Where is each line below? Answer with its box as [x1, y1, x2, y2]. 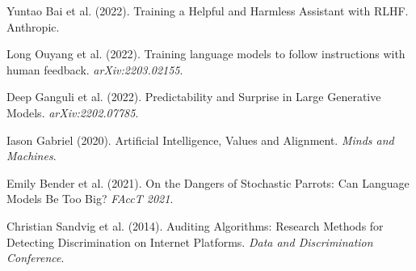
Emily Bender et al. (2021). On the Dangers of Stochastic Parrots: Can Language [6, 174, 410, 191]
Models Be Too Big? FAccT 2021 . [6, 190, 174, 207]
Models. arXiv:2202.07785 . [6, 104, 139, 121]
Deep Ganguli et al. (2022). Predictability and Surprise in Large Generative [6, 88, 381, 105]
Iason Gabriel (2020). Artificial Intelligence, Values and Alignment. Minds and [6, 131, 394, 148]
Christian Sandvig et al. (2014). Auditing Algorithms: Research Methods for [6, 217, 384, 234]
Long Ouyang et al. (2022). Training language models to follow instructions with [6, 45, 405, 62]
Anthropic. [6, 18, 60, 35]
